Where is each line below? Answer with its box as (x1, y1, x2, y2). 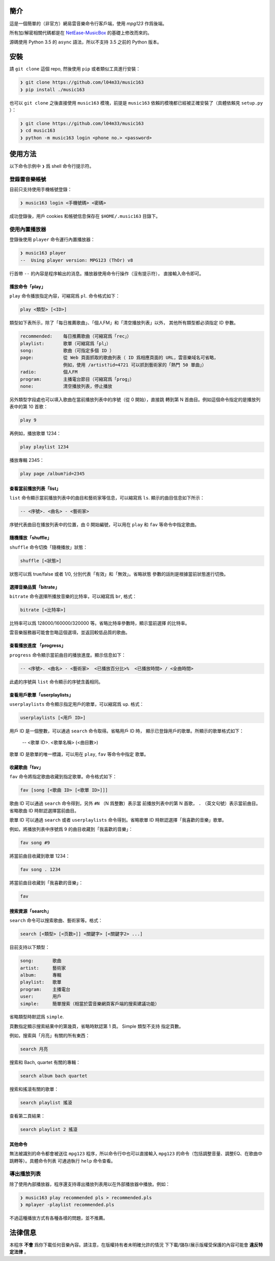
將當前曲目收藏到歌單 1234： (9, 853, 70, 859)
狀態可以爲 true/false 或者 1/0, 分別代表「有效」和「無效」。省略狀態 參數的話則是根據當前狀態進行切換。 (9, 571, 229, 577)
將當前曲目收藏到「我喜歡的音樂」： (9, 880, 84, 886)
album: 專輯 (20, 972, 62, 978)
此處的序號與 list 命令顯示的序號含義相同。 (9, 679, 103, 685)
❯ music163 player (20, 250, 66, 256)
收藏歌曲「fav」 (9, 764, 43, 770)
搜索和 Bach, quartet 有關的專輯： (9, 1059, 81, 1066)
